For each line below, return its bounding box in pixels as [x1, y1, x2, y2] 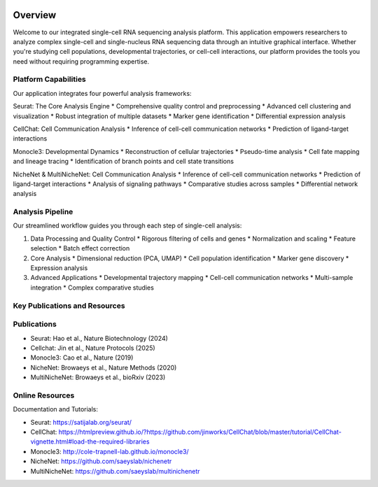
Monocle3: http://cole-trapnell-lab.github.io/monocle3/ [30, 447, 189, 456]
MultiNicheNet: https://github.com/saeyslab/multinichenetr [30, 467, 200, 475]
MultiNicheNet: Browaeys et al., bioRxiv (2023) [30, 373, 166, 381]
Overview [13, 9, 57, 21]
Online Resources [13, 390, 75, 400]
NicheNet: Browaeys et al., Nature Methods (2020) [30, 363, 177, 372]
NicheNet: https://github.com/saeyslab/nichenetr [30, 457, 172, 465]
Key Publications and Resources [13, 301, 125, 311]
